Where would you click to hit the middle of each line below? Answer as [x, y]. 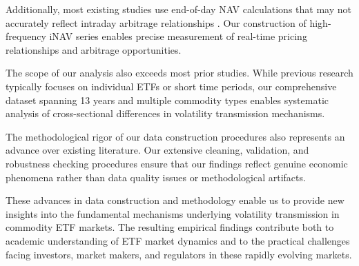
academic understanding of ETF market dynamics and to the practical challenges [178, 240]
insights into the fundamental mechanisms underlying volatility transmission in [173, 213]
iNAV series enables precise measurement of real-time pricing [178, 36]
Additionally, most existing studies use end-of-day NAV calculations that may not [178, 9]
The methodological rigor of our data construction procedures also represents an [175, 136]
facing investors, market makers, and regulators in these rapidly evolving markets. [179, 254]
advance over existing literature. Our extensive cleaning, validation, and [157, 150]
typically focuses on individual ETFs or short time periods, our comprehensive [171, 86]
